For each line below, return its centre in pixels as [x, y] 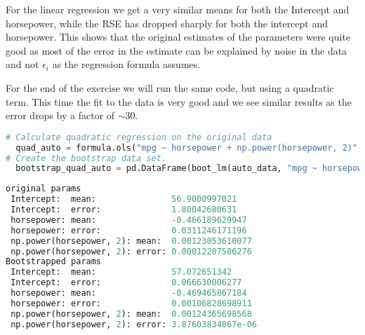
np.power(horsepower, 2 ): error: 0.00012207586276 [131, 251]
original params [44, 189]
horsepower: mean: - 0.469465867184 [129, 293]
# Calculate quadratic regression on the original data [139, 137]
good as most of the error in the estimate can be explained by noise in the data [177, 50]
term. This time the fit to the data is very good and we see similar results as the [179, 101]
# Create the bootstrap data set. [86, 158]
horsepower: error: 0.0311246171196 [129, 230]
